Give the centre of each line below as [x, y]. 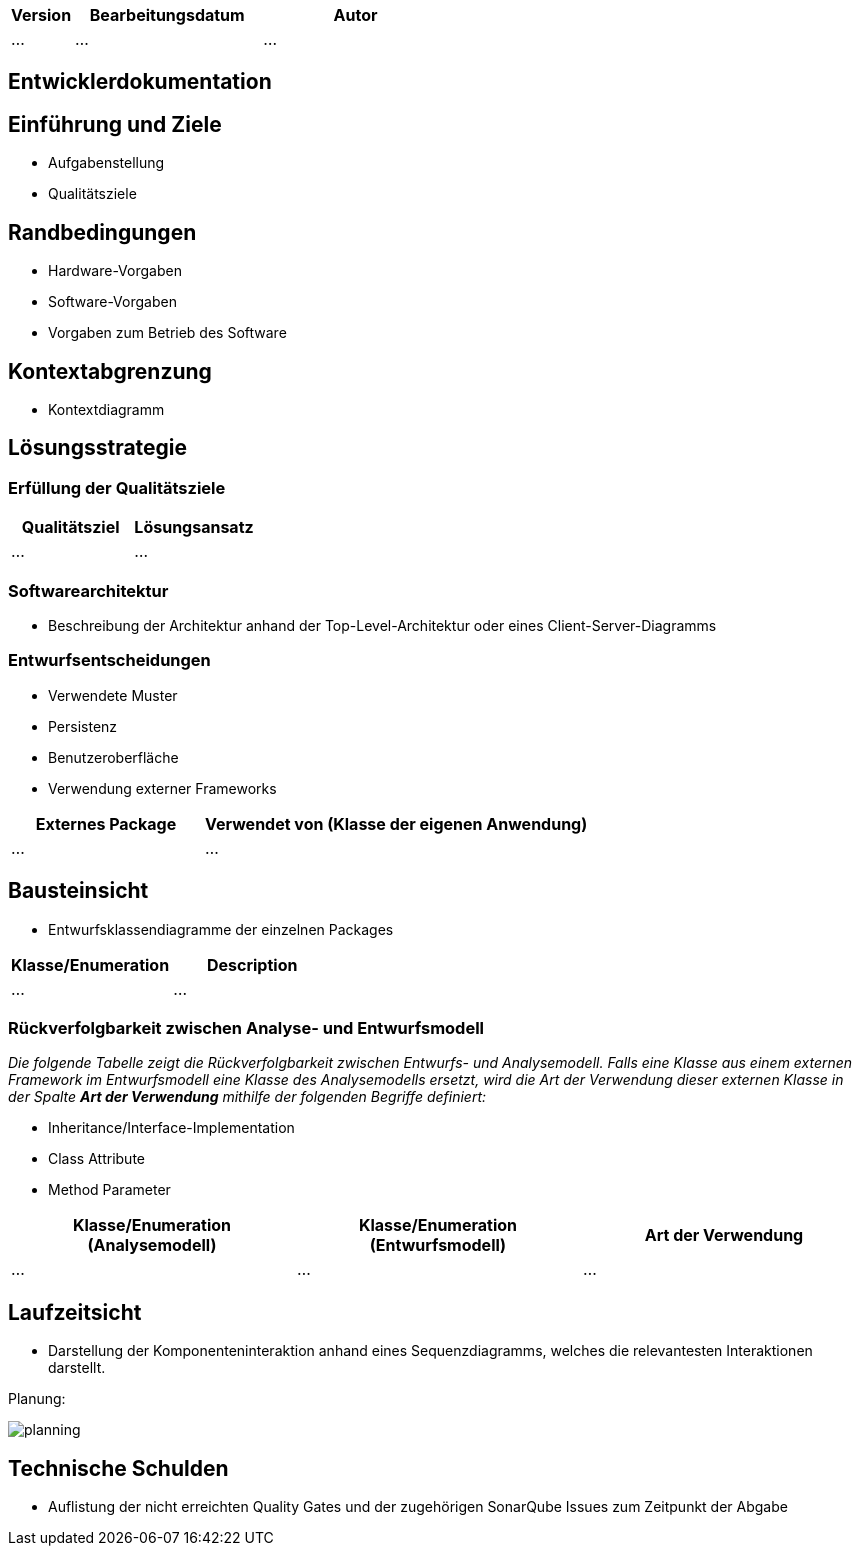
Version [41, 15]
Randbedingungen [102, 232]
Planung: [37, 1399]
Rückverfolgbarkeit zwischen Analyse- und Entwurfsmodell [246, 1027]
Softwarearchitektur [88, 590]
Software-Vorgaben [112, 302]
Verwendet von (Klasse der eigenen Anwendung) [396, 823]
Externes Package [106, 823]
